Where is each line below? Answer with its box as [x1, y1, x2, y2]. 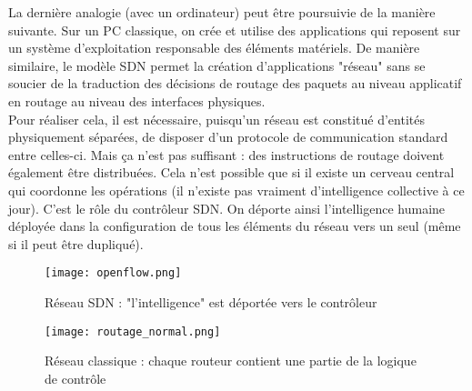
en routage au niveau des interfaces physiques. [8, 91, 266, 110]
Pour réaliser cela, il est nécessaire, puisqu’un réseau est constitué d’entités [8, 109, 425, 128]
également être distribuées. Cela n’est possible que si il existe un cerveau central [8, 163, 455, 182]
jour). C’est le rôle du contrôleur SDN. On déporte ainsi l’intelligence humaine [8, 198, 446, 217]
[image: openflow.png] [45, 266, 182, 280]
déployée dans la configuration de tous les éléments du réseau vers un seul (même [8, 216, 461, 236]
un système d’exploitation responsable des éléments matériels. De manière [8, 38, 420, 57]
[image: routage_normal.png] [45, 325, 221, 338]
